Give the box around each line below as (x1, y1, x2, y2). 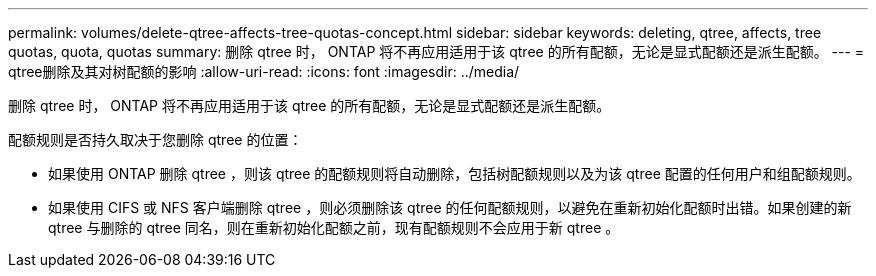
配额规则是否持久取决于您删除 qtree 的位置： (8, 131, 303, 148)
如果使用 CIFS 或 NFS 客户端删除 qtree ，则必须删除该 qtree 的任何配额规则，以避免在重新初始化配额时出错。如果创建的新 (48, 199, 852, 216)
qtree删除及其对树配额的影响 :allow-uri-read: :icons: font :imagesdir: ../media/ (8, 63, 520, 80)
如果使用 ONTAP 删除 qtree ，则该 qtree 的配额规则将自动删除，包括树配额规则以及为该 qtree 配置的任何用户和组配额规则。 (48, 165, 861, 182)
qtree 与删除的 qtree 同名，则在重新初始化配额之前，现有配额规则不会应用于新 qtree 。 (48, 219, 620, 236)
